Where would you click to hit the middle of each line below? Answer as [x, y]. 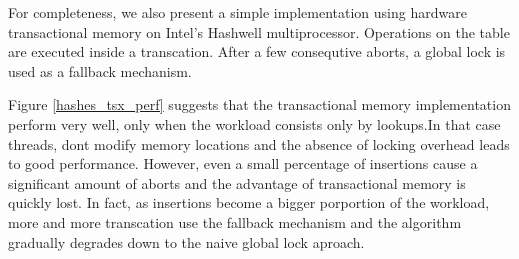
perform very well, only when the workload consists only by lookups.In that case [254, 123]
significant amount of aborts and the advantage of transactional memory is [237, 182]
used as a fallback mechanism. [100, 70]
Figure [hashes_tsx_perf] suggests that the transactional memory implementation [259, 104]
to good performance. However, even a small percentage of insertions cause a [243, 163]
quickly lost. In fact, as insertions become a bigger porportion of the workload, [249, 202]
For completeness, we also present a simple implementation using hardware [237, 12]
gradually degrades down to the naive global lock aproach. [186, 241]
